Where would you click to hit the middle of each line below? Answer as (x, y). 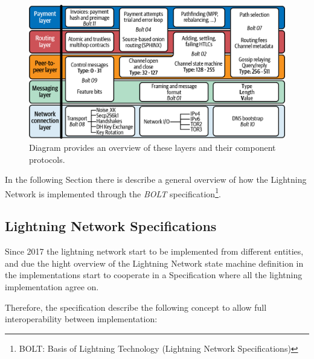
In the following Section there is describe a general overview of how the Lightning (156, 179)
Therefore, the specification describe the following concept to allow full (136, 307)
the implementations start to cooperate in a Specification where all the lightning (154, 275)
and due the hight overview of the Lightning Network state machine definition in (154, 263)
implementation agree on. (52, 286)
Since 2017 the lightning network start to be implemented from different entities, (154, 251)
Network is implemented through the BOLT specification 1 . (113, 192)
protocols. (47, 159)
